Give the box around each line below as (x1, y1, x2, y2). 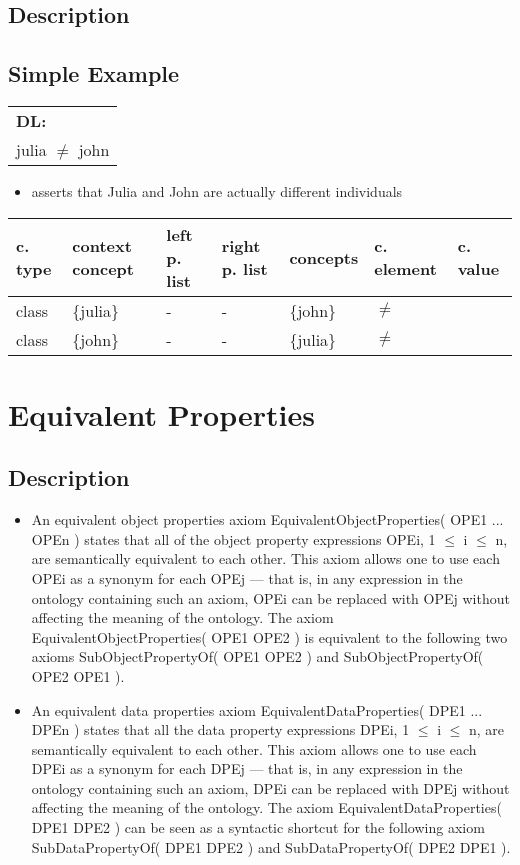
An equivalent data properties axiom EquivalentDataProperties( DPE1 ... (31, 699, 483, 720)
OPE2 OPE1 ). (31, 665, 125, 686)
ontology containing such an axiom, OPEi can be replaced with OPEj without (31, 587, 510, 608)
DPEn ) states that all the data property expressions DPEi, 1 (31, 719, 410, 740)
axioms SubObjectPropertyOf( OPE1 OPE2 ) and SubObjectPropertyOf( (31, 646, 484, 667)
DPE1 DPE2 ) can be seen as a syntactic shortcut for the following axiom (31, 817, 485, 838)
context (72, 234, 132, 258)
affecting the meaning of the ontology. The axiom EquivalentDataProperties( (31, 797, 502, 818)
